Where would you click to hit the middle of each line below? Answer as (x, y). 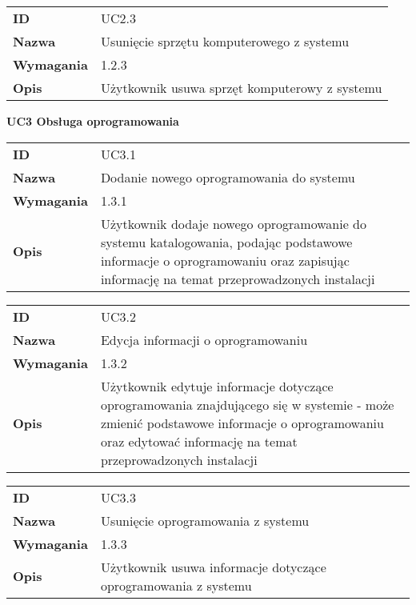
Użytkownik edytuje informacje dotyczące (217, 386)
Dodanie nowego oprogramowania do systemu (228, 177)
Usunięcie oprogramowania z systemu (205, 520)
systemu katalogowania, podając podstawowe (226, 242)
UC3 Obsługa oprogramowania (93, 121)
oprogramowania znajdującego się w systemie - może (247, 404)
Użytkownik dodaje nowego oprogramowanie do (233, 223)
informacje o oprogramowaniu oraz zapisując (225, 260)
